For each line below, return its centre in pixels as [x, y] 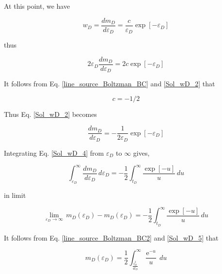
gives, [141, 153]
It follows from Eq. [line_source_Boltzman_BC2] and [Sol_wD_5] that [111, 237]
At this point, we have [37, 6]
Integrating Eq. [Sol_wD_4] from [54, 153]
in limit [15, 195]
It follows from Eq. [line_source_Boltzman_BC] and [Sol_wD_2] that [110, 84]
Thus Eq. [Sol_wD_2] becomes [50, 114]
